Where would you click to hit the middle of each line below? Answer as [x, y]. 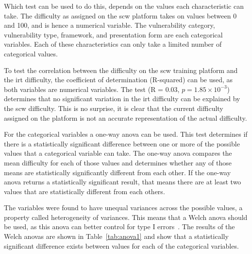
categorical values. [31, 53]
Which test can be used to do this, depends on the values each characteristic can [124, 6]
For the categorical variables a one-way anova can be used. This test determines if [126, 134]
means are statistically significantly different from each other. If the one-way [118, 172]
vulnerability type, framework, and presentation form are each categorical [113, 34]
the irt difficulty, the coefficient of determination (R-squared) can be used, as [118, 80]
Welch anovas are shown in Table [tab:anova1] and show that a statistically [116, 236]
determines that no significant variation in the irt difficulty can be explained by [122, 99]
